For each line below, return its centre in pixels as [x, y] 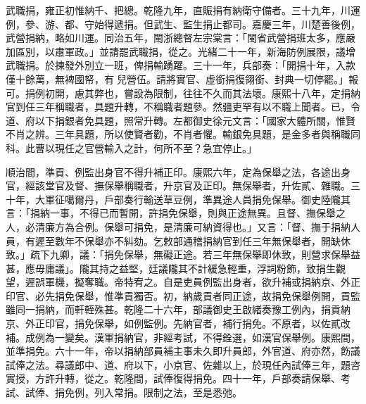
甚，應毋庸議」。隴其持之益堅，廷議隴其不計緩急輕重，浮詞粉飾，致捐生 [171, 268]
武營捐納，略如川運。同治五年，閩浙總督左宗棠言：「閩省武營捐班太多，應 [176, 38]
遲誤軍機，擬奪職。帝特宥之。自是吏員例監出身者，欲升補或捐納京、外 [188, 282]
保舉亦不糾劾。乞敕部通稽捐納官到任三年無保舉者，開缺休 [217, 240]
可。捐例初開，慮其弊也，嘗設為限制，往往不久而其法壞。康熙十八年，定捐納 [183, 93]
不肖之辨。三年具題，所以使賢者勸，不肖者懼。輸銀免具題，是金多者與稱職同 [183, 134]
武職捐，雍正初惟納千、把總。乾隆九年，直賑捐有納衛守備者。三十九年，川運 [183, 10]
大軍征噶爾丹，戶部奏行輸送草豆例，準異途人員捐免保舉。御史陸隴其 [193, 199]
